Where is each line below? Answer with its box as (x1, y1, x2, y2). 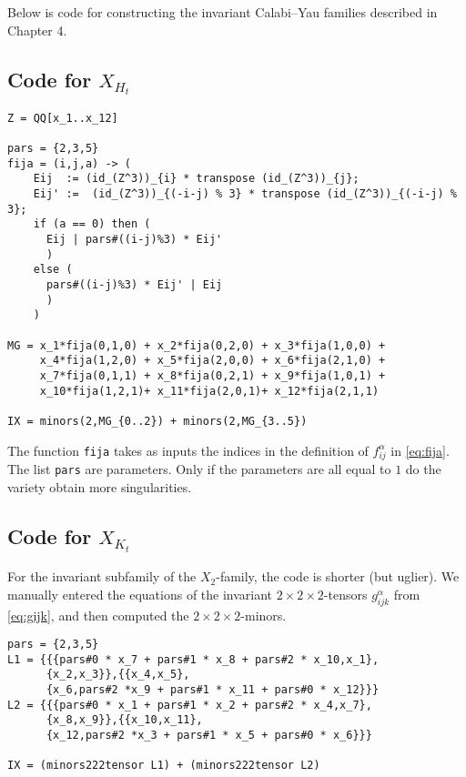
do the (405, 459, 441, 479)
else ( (33, 263, 73, 277)
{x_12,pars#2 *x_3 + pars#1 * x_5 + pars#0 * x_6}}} (46, 729, 372, 742)
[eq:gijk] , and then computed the (7, 605, 189, 624)
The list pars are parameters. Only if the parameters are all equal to (7, 459, 391, 479)
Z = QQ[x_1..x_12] (7, 111, 118, 125)
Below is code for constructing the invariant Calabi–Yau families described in (7, 3, 438, 21)
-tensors (323, 584, 368, 603)
